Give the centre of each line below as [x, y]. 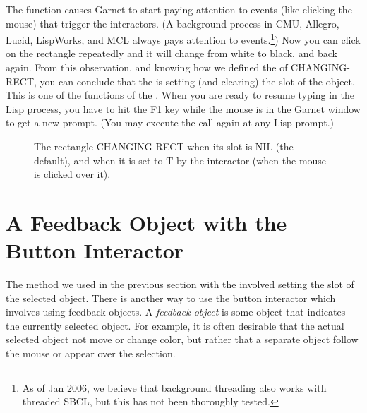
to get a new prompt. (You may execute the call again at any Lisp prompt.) [170, 122]
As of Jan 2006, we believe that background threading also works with [174, 387]
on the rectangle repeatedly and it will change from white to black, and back [172, 53]
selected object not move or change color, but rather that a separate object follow [182, 339]
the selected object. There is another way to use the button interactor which [171, 298]
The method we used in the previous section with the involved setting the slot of [180, 284]
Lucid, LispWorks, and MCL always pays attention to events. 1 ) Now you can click [183, 38]
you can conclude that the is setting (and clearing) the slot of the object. [197, 81]
